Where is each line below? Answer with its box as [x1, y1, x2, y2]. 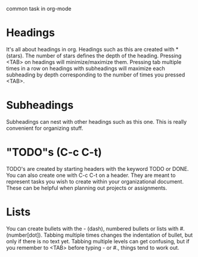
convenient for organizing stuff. [6, 124, 83, 131]
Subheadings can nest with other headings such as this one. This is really [6, 118, 187, 125]
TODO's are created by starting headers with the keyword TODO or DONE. [6, 165, 189, 172]
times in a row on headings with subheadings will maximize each [6, 65, 165, 72]
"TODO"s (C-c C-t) [6, 146, 103, 159]
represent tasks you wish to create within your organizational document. [6, 178, 184, 185]
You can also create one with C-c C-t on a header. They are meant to [6, 172, 176, 179]
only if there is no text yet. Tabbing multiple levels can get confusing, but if [6, 237, 190, 244]
